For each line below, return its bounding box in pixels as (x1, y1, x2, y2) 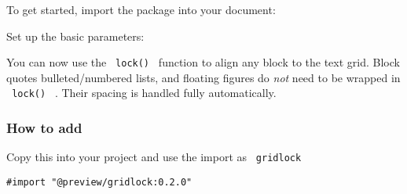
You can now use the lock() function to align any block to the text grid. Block (6, 54, 400, 70)
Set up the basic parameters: (6, 27, 145, 44)
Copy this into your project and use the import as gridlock (6, 149, 302, 165)
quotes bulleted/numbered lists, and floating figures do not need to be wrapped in (6, 69, 401, 85)
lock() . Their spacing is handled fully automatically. (12, 84, 277, 101)
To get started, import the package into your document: (6, 2, 276, 17)
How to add (6, 118, 82, 138)
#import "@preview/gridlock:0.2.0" (6, 176, 192, 188)
